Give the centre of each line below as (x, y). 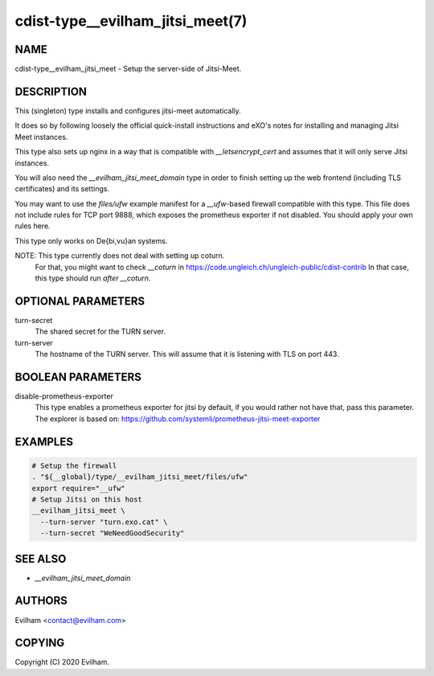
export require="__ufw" (79, 488)
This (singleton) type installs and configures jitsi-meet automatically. (128, 111)
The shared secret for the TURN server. (100, 332)
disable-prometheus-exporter (64, 396)
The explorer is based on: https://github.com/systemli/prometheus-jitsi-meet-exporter (178, 419)
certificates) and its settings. (62, 189)
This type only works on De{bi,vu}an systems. (91, 240)
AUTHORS (41, 601)
